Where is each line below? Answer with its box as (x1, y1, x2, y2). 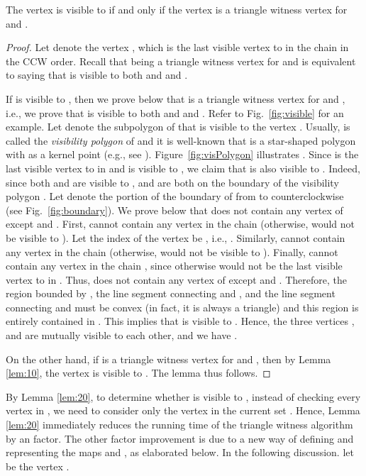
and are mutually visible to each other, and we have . (6, 328, 238, 343)
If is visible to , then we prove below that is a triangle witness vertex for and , (6, 91, 345, 106)
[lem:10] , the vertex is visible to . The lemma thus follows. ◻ (6, 365, 271, 380)
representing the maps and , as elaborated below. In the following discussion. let (6, 445, 354, 460)
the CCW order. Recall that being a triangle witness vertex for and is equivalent (6, 53, 356, 68)
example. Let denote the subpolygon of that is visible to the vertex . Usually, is (6, 119, 350, 134)
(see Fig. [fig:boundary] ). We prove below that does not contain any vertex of (6, 202, 343, 217)
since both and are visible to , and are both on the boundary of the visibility (6, 175, 339, 189)
